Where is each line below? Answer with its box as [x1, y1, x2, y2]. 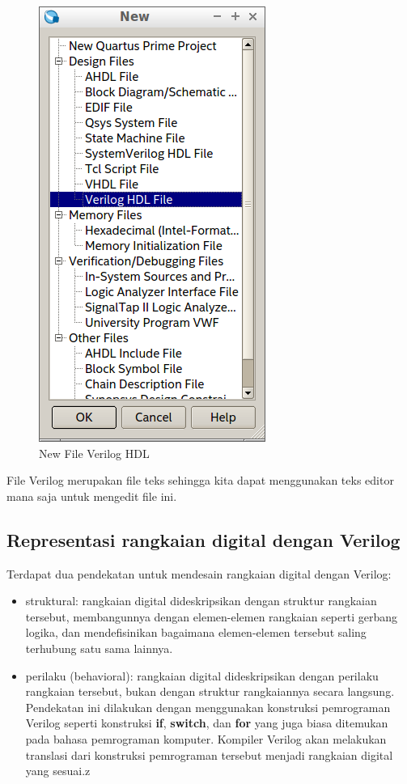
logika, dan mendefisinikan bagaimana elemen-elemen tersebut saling [25, 624, 367, 641]
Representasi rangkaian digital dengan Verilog [6, 527, 401, 552]
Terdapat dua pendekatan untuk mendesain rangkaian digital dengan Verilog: [6, 565, 392, 582]
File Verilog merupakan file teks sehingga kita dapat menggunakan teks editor [6, 472, 394, 489]
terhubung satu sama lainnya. [25, 639, 173, 656]
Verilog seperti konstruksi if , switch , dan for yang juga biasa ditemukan [25, 714, 388, 731]
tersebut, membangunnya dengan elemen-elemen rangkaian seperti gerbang [25, 608, 397, 625]
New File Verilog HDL [39, 444, 150, 461]
